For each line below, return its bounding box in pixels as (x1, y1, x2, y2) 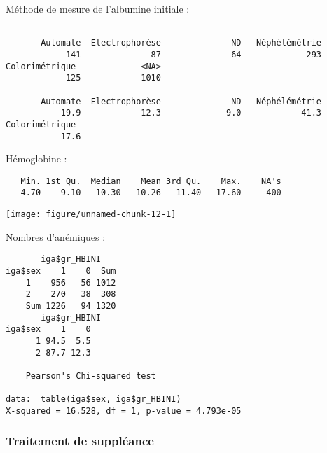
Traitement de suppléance (6, 432, 154, 449)
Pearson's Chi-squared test (25, 370, 156, 381)
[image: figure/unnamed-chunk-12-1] (6, 209, 176, 220)
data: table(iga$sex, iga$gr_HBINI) (6, 394, 181, 405)
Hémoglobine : (6, 151, 67, 166)
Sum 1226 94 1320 (25, 300, 116, 311)
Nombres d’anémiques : (6, 229, 106, 244)
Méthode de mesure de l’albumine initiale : (6, 1, 190, 15)
